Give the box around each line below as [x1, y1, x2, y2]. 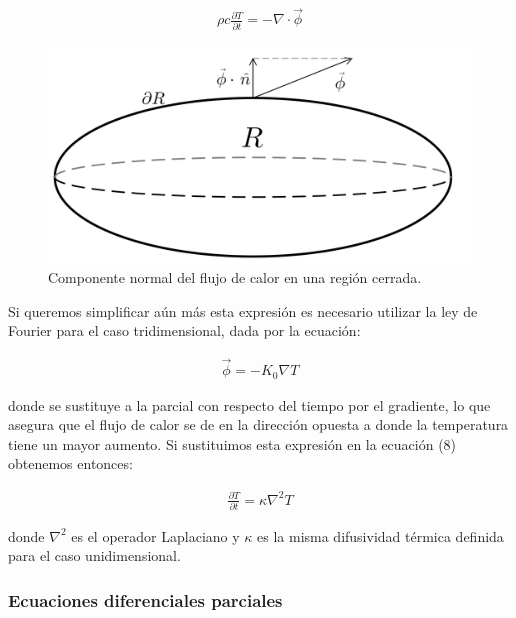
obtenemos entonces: [8, 453, 133, 474]
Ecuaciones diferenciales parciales [8, 587, 283, 612]
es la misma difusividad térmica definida [257, 525, 504, 546]
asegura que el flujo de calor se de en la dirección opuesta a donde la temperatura [8, 414, 509, 435]
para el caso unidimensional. [8, 545, 181, 566]
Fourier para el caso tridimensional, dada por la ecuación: [8, 320, 361, 341]
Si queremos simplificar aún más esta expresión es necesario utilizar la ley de [8, 300, 478, 321]
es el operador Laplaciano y [71, 525, 240, 546]
